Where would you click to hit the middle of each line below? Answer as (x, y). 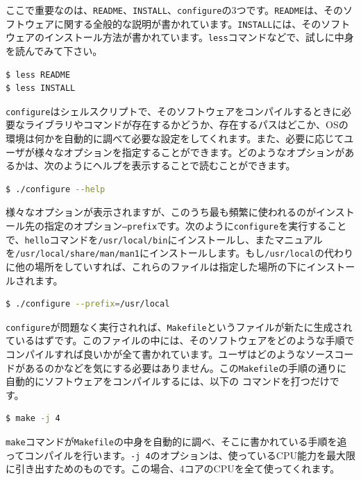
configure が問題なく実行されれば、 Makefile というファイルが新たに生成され (179, 326)
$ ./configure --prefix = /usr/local (88, 304)
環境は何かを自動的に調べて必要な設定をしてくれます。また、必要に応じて (175, 138)
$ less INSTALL (41, 88)
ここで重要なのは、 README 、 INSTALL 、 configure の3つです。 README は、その (175, 10)
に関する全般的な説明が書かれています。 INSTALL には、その (187, 23)
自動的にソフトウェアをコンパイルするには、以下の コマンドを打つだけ (168, 381)
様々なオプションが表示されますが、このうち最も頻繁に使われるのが (161, 212)
